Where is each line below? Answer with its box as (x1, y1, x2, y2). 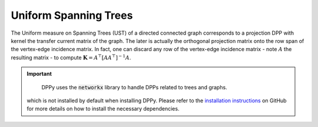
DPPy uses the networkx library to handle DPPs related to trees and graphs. (41, 83, 227, 91)
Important (26, 71, 52, 78)
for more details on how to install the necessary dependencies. (26, 105, 180, 112)
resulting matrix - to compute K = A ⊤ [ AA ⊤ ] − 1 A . (11, 54, 131, 61)
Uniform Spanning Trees (11, 9, 133, 22)
